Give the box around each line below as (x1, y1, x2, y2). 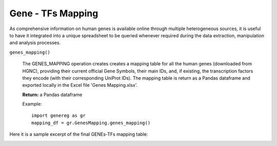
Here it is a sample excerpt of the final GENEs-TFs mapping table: (9, 131, 148, 137)
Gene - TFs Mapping (9, 8, 98, 19)
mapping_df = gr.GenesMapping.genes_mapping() (31, 120, 151, 126)
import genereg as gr (31, 113, 86, 118)
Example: (22, 101, 42, 107)
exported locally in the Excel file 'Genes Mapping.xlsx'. (22, 82, 138, 88)
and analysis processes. (9, 40, 61, 46)
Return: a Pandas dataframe (22, 91, 83, 98)
